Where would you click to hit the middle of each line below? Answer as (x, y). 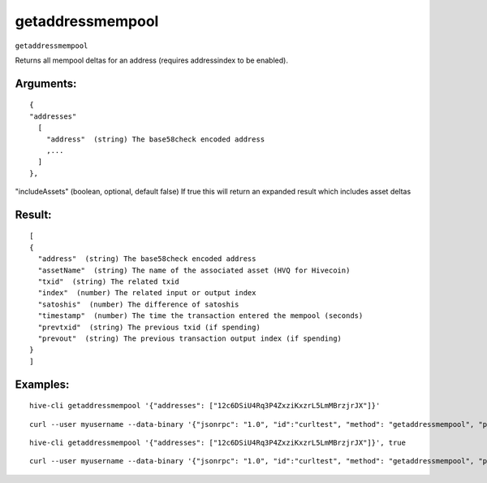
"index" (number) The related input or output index (147, 293)
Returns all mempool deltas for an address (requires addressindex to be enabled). (151, 60)
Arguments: (46, 83)
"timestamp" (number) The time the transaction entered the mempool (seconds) (200, 316)
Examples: (42, 384)
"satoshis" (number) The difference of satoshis (138, 304)
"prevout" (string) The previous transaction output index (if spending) (190, 339)
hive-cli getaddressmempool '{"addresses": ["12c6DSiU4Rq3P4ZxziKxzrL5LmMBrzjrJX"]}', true (218, 442)
